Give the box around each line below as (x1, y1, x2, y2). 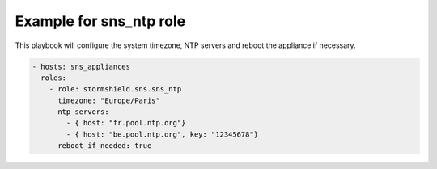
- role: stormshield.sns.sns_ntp (49, 85, 182, 94)
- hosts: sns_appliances (32, 61, 131, 71)
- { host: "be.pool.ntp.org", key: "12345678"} (66, 129, 259, 139)
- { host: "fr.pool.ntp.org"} (66, 118, 186, 128)
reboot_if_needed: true (57, 142, 152, 150)
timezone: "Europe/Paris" (57, 95, 161, 105)
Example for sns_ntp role (15, 12, 186, 30)
